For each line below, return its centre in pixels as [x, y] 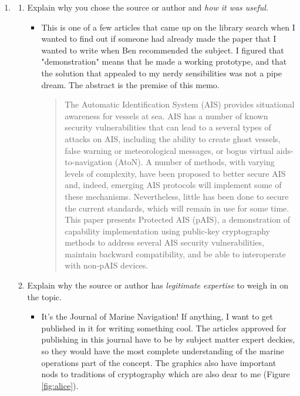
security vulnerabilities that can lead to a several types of [168, 127]
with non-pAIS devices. [107, 265]
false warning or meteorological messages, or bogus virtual [169, 150]
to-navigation [89, 162]
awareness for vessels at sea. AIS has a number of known [166, 115]
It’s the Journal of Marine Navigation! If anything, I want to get [157, 316]
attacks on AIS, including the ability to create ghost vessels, [173, 138]
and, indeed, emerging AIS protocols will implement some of [173, 185]
